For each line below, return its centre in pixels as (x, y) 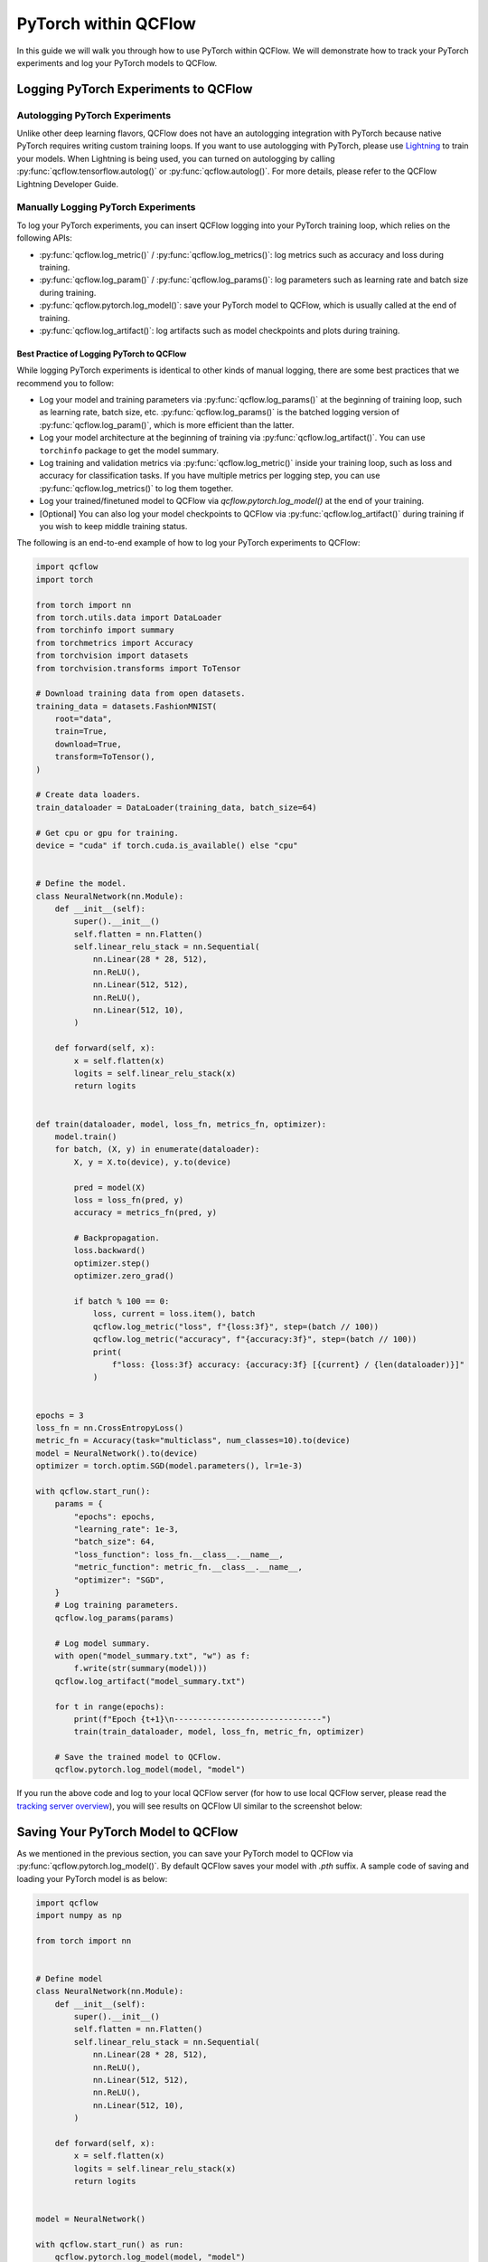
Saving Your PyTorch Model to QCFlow (127, 1832)
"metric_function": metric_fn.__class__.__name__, (188, 1567)
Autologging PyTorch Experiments (94, 115)
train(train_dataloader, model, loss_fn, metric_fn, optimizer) (219, 1732)
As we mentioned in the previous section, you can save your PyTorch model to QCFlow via (185, 1853)
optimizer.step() (112, 1263)
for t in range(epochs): (110, 1706)
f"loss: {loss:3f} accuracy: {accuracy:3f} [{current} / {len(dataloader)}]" (288, 1364)
